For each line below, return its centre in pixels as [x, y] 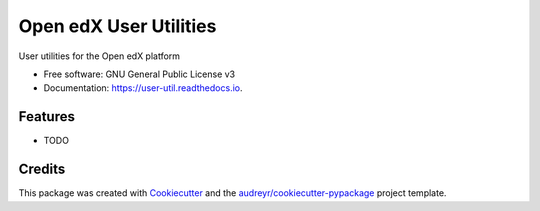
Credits [42, 169]
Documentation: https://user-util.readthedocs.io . [143, 88]
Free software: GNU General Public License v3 [139, 74]
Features [46, 116]
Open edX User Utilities [117, 26]
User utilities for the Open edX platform [99, 56]
